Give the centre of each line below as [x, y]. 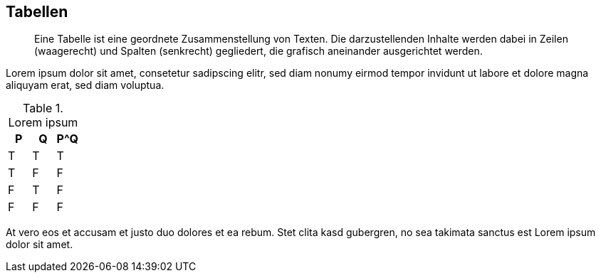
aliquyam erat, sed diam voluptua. [85, 85]
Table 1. [43, 108]
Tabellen [37, 12]
